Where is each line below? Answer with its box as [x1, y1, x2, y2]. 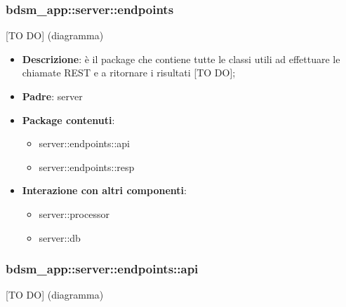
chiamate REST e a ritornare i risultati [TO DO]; [22, 65, 236, 80]
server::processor [39, 206, 109, 221]
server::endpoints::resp [39, 159, 135, 174]
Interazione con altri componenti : [22, 183, 187, 198]
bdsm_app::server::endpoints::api [6, 260, 199, 278]
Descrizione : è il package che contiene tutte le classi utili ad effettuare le [22, 51, 340, 66]
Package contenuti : [22, 112, 115, 127]
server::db [39, 230, 81, 245]
